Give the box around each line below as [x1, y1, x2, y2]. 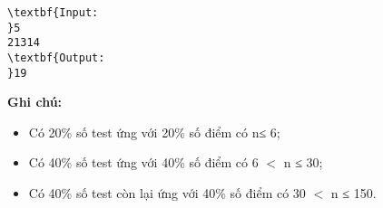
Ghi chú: [7, 92, 63, 111]
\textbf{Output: [7, 51, 105, 64]
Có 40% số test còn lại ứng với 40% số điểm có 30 [28, 184, 306, 203]
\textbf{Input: [7, 6, 99, 19]
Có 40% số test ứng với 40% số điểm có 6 [28, 153, 259, 172]
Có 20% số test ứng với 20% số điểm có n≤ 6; [28, 122, 280, 141]
